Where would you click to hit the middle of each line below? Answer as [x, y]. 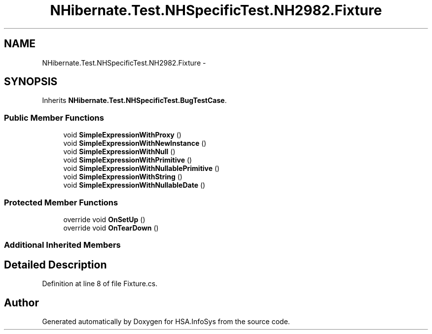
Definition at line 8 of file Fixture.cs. [100, 284]
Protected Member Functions [61, 202]
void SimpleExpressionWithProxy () [122, 135]
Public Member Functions [54, 117]
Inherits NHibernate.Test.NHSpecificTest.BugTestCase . [134, 100]
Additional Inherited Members [62, 245]
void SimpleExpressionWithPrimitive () [128, 160]
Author [21, 302]
